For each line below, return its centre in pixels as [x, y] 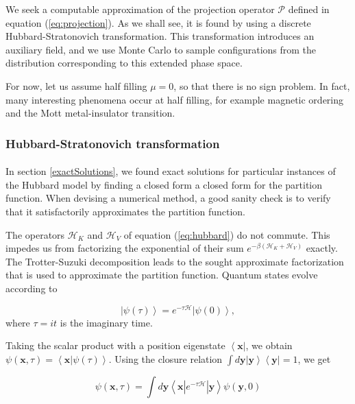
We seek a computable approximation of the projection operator [140, 9]
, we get [314, 358]
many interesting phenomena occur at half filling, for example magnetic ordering [175, 99]
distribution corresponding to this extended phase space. [124, 63]
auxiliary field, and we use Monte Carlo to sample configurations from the [161, 49]
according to [32, 288]
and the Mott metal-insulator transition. [90, 113]
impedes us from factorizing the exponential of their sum [125, 248]
